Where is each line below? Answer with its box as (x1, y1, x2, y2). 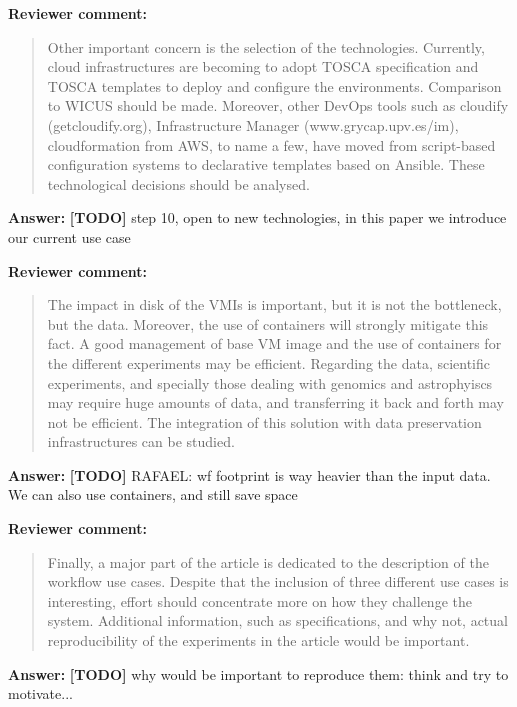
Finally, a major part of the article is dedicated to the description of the (47, 551, 489, 572)
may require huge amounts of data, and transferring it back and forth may (47, 392, 504, 413)
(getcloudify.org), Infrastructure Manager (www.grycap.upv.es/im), (47, 114, 459, 135)
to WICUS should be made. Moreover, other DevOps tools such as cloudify (47, 95, 509, 116)
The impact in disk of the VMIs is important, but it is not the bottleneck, (47, 294, 502, 315)
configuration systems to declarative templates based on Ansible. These (47, 154, 485, 175)
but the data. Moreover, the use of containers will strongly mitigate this (47, 313, 489, 334)
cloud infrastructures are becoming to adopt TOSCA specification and (47, 56, 479, 77)
